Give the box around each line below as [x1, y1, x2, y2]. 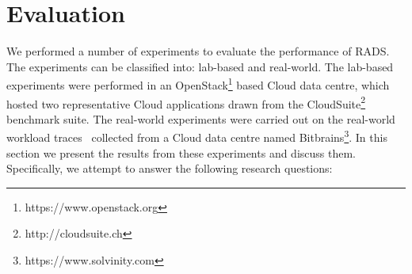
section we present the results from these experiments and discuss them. [6, 144, 356, 161]
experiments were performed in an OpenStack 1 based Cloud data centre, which [6, 74, 390, 93]
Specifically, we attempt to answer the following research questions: [6, 160, 333, 177]
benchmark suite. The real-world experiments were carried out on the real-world [6, 110, 395, 127]
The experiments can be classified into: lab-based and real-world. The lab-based [6, 58, 394, 74]
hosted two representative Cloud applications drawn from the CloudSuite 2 [6, 93, 366, 112]
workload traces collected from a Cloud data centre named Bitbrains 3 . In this [6, 127, 387, 146]
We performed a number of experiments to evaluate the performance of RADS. [6, 43, 390, 59]
